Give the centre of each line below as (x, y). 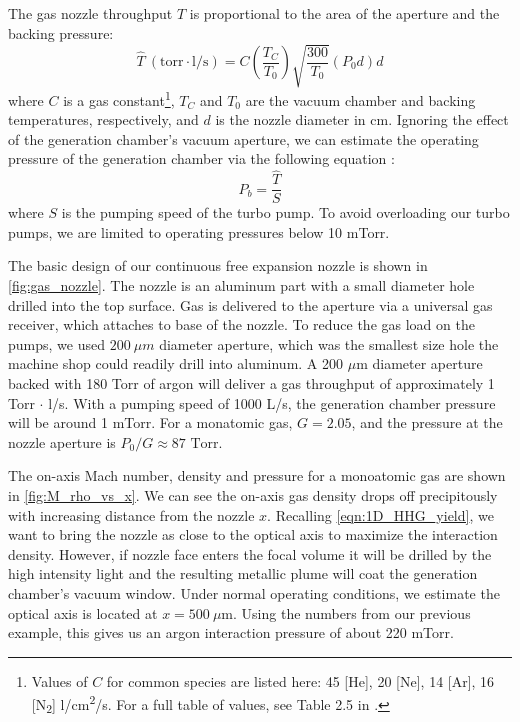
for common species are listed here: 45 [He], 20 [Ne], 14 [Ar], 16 (300, 680)
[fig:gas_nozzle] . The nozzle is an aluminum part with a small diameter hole (241, 285)
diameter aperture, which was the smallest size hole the (329, 343)
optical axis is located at (83, 612)
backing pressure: (61, 32)
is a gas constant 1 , (119, 98)
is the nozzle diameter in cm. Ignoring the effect (362, 119)
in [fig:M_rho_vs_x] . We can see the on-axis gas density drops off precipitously (253, 494)
